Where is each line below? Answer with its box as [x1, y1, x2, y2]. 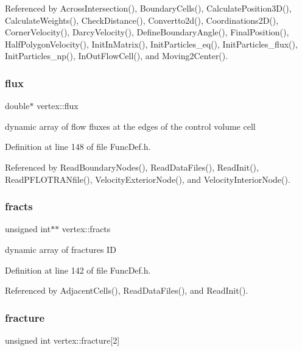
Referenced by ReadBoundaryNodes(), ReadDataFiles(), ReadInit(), [5, 160, 259, 173]
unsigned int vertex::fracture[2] [5, 333, 120, 346]
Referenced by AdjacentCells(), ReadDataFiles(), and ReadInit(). [5, 284, 248, 297]
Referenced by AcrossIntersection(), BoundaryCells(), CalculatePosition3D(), [5, 2, 292, 14]
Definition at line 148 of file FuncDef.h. [5, 140, 151, 153]
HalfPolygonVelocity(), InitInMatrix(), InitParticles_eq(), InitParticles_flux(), [5, 37, 298, 50]
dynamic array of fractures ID [5, 243, 116, 255]
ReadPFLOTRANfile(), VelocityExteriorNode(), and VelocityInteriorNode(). [5, 172, 290, 185]
